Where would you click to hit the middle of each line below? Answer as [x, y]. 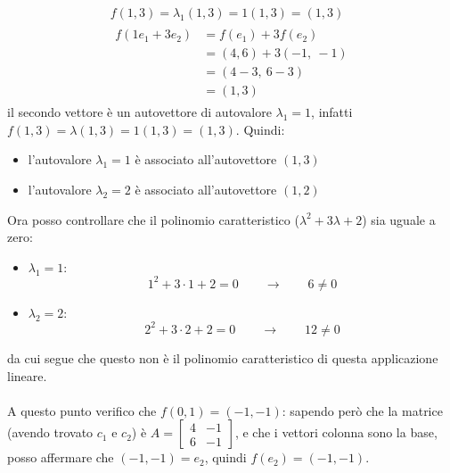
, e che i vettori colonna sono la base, [336, 432]
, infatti [332, 112]
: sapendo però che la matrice [362, 410]
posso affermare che [61, 457]
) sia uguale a [399, 219]
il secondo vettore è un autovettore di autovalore [139, 112]
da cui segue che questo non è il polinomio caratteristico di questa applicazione [223, 357]
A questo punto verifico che [82, 410]
